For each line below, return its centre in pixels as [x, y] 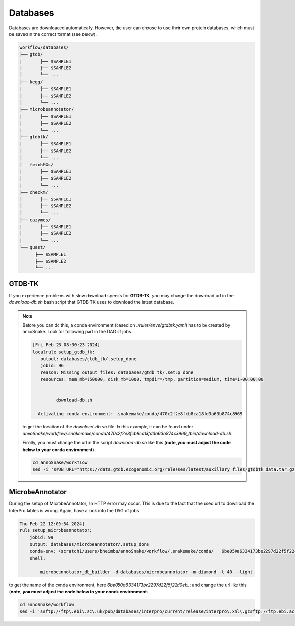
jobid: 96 [52, 365]
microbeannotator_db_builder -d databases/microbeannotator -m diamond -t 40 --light [147, 572]
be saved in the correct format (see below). [53, 34]
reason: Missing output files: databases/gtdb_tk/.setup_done [117, 373]
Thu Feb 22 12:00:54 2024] [52, 524]
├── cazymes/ [35, 220]
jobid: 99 [42, 537]
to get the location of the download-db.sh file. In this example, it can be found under [108, 427]
